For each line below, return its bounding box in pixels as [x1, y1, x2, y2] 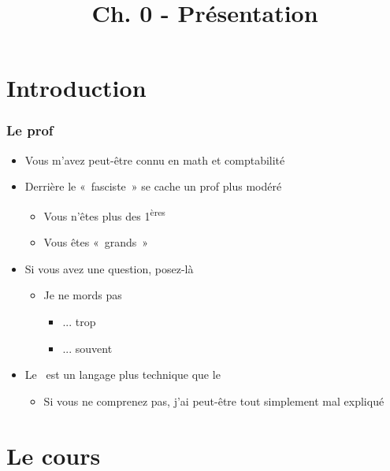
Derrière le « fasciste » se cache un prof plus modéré [24, 178, 282, 195]
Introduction [6, 72, 147, 104]
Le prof [6, 121, 54, 140]
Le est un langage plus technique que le [24, 366, 221, 383]
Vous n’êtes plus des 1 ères [43, 205, 165, 224]
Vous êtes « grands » [43, 234, 149, 250]
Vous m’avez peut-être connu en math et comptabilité [24, 151, 285, 168]
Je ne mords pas [43, 287, 122, 303]
